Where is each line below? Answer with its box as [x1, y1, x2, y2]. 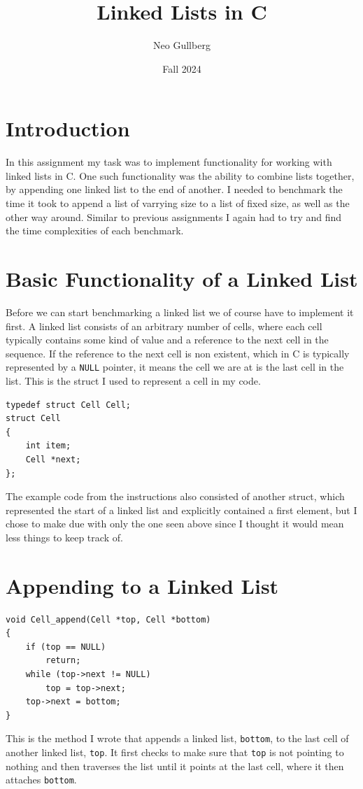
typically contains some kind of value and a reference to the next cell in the [6, 332, 329, 347]
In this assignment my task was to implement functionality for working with [6, 155, 332, 169]
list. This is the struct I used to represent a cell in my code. [6, 373, 261, 388]
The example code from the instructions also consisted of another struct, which [6, 489, 345, 504]
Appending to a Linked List [6, 571, 279, 599]
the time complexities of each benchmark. [6, 223, 184, 238]
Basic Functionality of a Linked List [6, 264, 358, 292]
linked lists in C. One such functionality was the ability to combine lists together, [6, 168, 355, 183]
